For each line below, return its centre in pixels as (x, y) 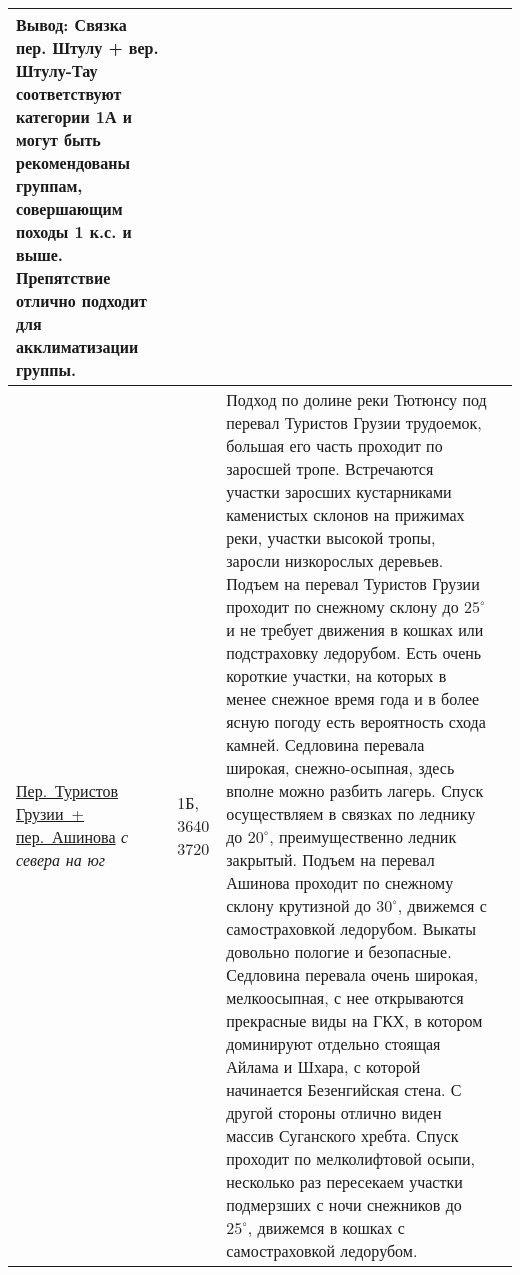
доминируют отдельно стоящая (333, 1043)
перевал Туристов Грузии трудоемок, (354, 422)
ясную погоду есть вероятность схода (356, 721)
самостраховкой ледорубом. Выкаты (351, 928)
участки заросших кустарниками (339, 491)
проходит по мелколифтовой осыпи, (351, 1158)
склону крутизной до (298, 905)
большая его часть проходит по (334, 445)
